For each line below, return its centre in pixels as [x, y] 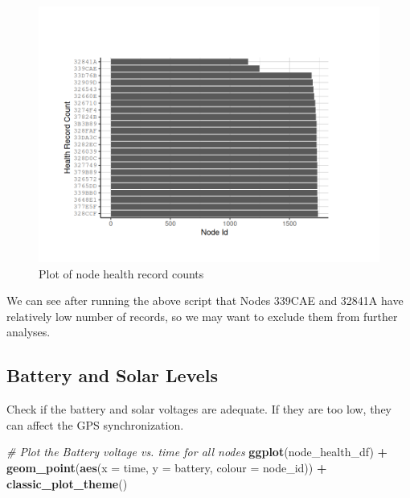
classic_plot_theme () [67, 483]
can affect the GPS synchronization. [95, 424]
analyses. [29, 332]
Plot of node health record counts [121, 273]
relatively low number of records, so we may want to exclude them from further [202, 316]
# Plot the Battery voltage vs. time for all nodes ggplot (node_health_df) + [197, 452]
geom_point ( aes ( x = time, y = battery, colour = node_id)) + [167, 467]
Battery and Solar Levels [113, 375]
